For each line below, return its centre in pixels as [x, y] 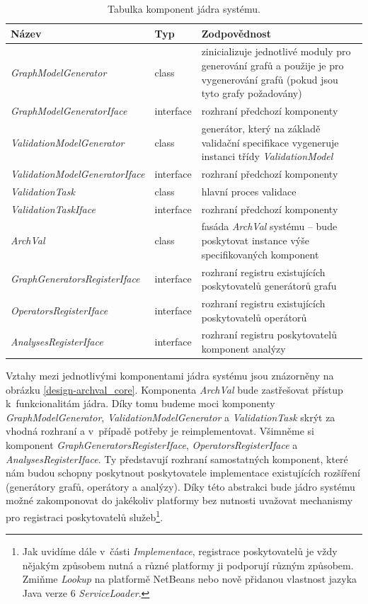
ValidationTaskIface [53, 209]
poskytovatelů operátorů [254, 317]
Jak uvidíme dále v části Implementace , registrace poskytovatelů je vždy [180, 551]
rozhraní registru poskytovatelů [269, 335]
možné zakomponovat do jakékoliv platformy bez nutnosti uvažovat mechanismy [179, 500]
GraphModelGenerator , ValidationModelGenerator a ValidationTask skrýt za [171, 417]
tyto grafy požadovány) [252, 93]
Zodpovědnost [236, 33]
